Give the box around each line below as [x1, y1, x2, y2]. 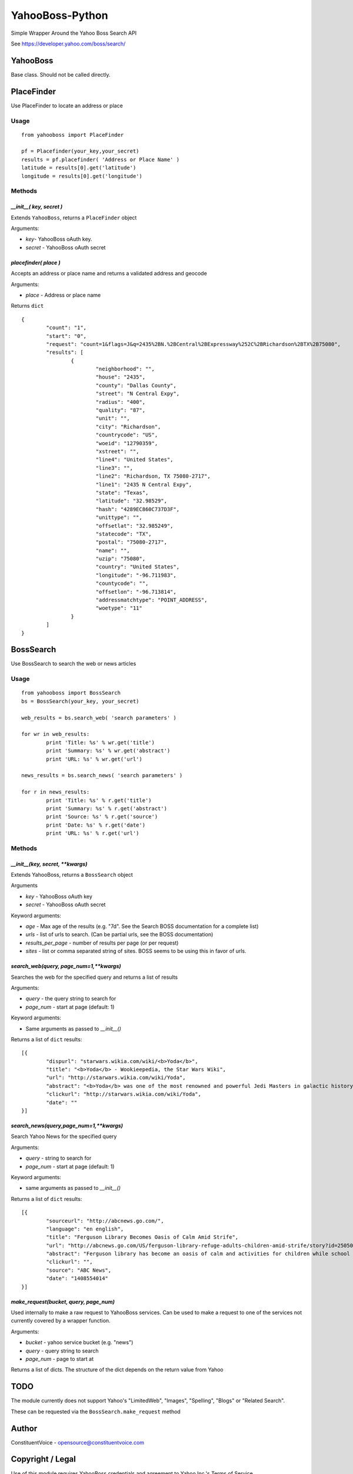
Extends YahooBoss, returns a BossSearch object [11, 871, 134, 879]
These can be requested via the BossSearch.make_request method [11, 1408, 181, 1415]
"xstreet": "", [95, 448, 139, 455]
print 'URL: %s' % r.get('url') [46, 830, 139, 837]
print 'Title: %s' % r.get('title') [46, 797, 152, 804]
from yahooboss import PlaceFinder [21, 131, 124, 138]
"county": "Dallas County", [95, 382, 176, 389]
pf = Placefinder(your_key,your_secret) [21, 148, 139, 154]
